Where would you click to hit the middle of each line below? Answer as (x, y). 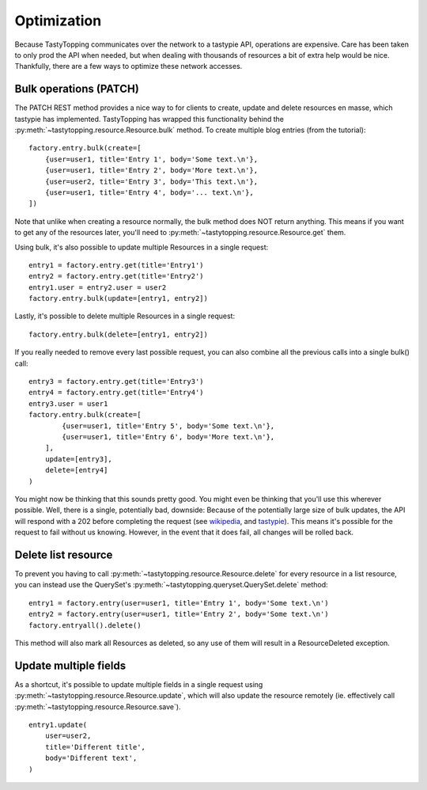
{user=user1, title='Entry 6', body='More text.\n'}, (168, 437)
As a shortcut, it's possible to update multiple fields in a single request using (139, 684)
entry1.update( (58, 725)
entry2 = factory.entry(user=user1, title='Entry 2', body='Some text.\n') (179, 614)
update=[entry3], (78, 459)
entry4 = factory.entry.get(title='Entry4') (117, 393)
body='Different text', (91, 758)
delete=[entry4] (76, 470)
